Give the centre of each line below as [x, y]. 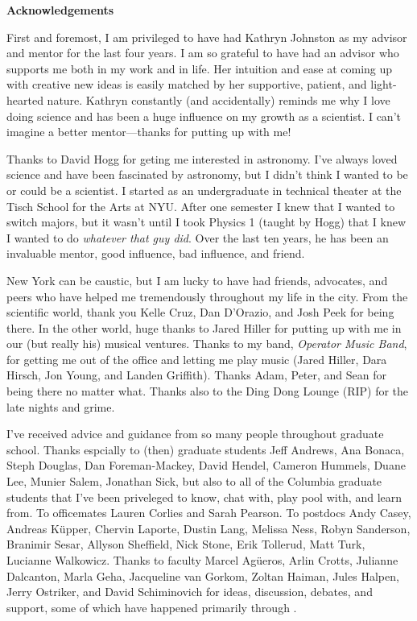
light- [384, 84]
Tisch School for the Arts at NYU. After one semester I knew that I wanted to [201, 206]
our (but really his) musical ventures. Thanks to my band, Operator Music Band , [207, 344]
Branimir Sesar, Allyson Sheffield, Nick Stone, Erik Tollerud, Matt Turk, [186, 544]
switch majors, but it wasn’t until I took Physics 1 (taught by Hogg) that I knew [206, 222]
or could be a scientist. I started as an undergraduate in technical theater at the [204, 190]
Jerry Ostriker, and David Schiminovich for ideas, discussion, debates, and [190, 592]
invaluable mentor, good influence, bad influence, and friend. [156, 253]
